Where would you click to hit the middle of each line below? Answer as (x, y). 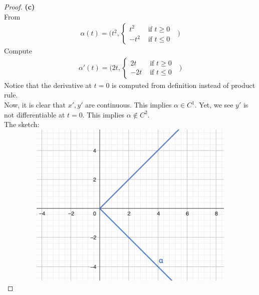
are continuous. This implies (128, 105)
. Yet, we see (214, 105)
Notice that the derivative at (48, 85)
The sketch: (22, 124)
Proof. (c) (20, 6)
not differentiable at (35, 114)
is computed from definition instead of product (184, 85)
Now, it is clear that (35, 105)
